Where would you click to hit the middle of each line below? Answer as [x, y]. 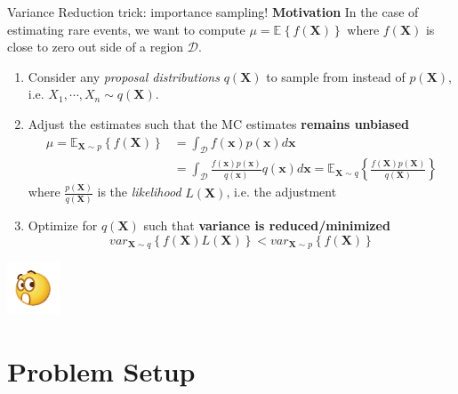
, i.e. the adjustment [281, 192]
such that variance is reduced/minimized [267, 225]
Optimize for [63, 225]
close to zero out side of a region [96, 47]
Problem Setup [101, 370]
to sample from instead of [336, 76]
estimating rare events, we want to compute [126, 29]
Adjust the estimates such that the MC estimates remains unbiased [219, 123]
